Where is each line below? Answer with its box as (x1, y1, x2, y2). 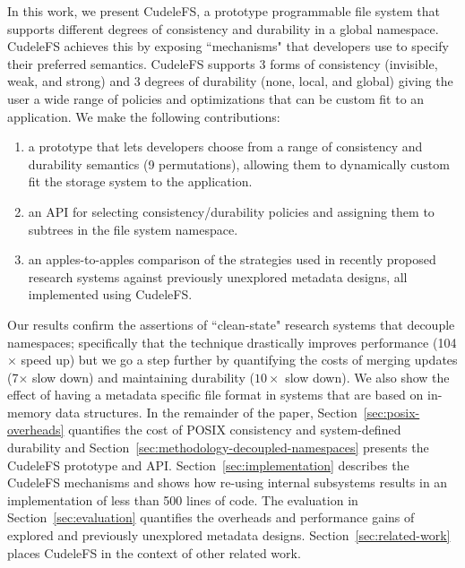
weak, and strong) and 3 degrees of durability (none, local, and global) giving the (7, 72, 453, 90)
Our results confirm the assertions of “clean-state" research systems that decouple (7, 314, 455, 333)
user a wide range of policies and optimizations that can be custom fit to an (7, 89, 425, 108)
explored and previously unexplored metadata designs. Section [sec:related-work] (7, 526, 451, 545)
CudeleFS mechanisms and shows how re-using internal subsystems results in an (7, 473, 448, 492)
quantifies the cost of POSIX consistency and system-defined (68, 420, 401, 439)
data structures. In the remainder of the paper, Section (56, 402, 357, 421)
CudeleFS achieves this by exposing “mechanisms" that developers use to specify (7, 37, 449, 56)
